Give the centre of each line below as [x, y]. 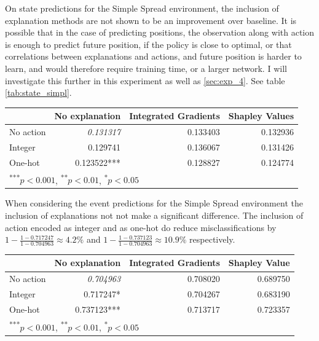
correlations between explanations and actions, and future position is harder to [153, 56]
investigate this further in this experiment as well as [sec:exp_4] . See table [145, 80]
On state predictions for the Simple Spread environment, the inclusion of [142, 8]
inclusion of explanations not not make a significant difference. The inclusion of [154, 215]
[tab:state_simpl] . [38, 92]
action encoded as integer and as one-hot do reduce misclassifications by [141, 227]
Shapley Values [261, 116]
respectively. [212, 239]
